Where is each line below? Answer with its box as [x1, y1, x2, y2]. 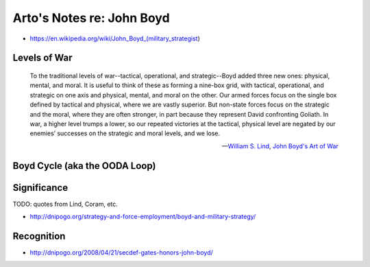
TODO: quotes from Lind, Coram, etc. [12, 200, 118, 208]
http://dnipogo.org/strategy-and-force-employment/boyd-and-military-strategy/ [29, 213, 256, 220]
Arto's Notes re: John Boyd [12, 10, 171, 25]
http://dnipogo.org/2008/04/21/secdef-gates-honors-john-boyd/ [29, 248, 214, 257]
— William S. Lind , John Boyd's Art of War [221, 141, 338, 150]
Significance [12, 182, 69, 194]
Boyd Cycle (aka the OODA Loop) [12, 160, 156, 172]
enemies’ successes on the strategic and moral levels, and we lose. [29, 129, 221, 137]
